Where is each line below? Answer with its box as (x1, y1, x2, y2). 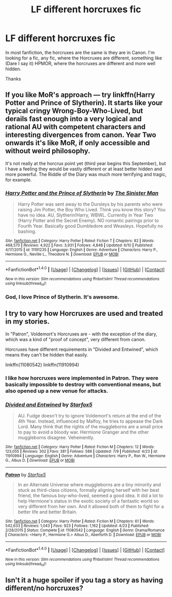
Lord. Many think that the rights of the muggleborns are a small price (17, 423, 163, 429)
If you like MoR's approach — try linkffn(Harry (5, 91, 155, 99)
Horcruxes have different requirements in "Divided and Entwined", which (5, 346, 159, 352)
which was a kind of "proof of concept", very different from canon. (5, 336, 146, 342)
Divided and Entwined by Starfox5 (5, 401, 93, 408)
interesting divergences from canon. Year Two (5, 131, 157, 140)
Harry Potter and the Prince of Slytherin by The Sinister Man (5, 189, 159, 196)
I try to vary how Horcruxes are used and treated (5, 309, 163, 318)
